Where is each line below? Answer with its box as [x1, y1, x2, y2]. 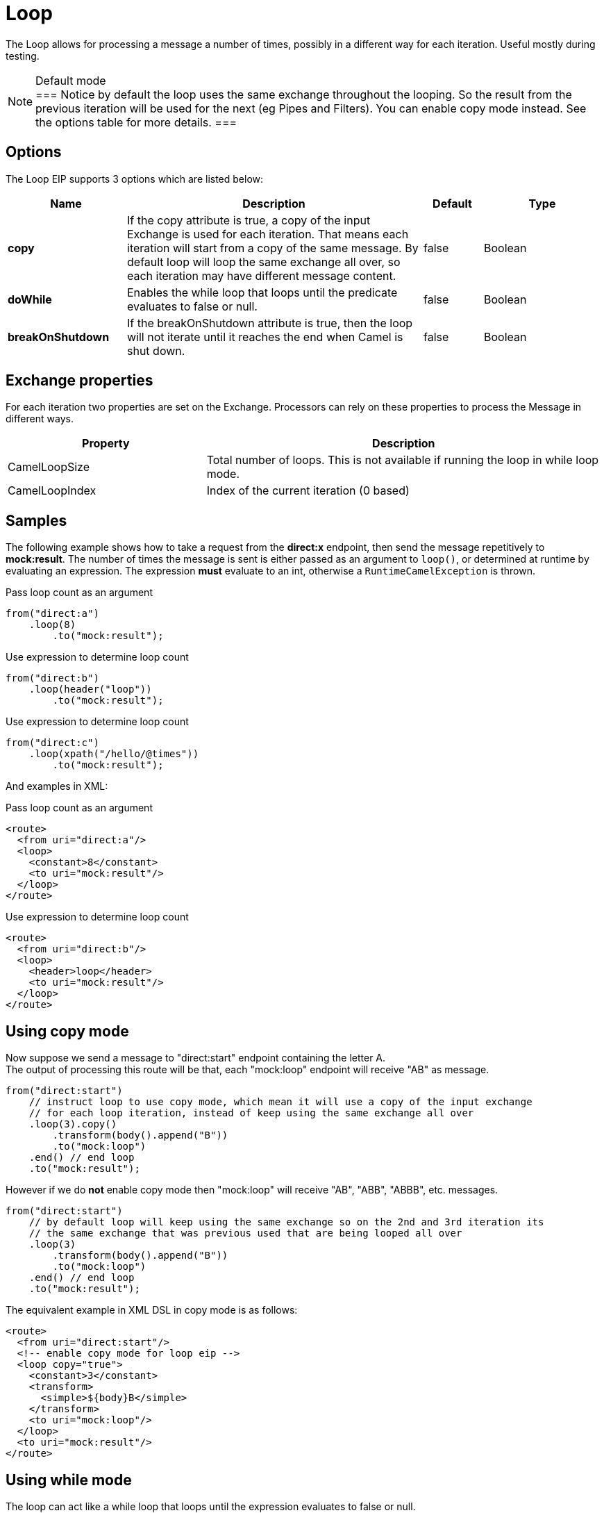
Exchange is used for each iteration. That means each [127, 226, 409, 241]
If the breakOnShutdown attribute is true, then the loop [127, 315, 413, 330]
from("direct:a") [6, 608, 99, 620]
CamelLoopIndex [8, 483, 97, 498]
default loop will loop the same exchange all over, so [127, 254, 401, 269]
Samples [6, 511, 67, 529]
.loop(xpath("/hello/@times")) [28, 748, 199, 760]
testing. [6, 49, 40, 62]
